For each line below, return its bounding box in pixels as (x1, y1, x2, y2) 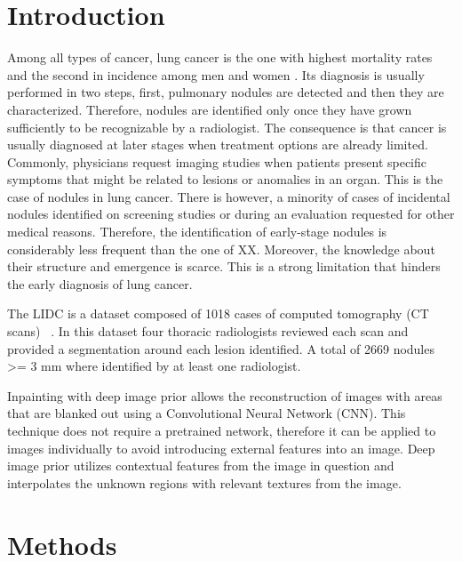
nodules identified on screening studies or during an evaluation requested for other (7, 205, 455, 223)
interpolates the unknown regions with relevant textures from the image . (7, 473, 402, 492)
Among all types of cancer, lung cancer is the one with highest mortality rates (7, 48, 433, 67)
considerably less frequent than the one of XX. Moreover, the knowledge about (7, 239, 435, 258)
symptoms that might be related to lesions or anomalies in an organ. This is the (7, 170, 443, 189)
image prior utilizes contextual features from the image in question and (7, 456, 394, 475)
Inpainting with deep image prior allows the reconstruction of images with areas (7, 386, 442, 405)
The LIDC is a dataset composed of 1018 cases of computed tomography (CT (7, 304, 429, 323)
